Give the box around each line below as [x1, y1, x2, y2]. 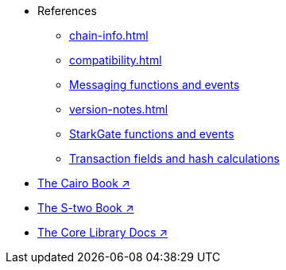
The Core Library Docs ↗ [37, 226, 168, 239]
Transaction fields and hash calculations [69, 152, 280, 165]
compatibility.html [69, 53, 162, 67]
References [37, 4, 97, 17]
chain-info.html [69, 29, 149, 42]
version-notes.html [69, 102, 168, 116]
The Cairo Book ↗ [37, 176, 130, 190]
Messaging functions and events [69, 78, 240, 91]
